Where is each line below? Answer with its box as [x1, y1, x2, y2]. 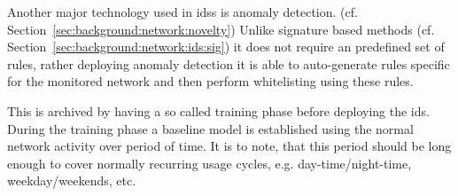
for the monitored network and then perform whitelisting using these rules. [7, 72, 414, 90]
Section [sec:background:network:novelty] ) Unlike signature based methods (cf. [7, 20, 435, 38]
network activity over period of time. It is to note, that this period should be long [7, 137, 452, 155]
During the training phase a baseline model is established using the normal [7, 119, 414, 137]
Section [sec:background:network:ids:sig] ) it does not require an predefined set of [7, 37, 445, 56]
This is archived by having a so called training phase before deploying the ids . [7, 101, 430, 120]
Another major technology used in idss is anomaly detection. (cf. [7, 3, 358, 20]
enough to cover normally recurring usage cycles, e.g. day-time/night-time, [7, 153, 412, 172]
